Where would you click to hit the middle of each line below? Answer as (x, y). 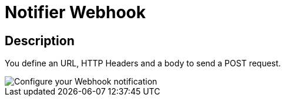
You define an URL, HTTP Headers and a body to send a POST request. (143, 63)
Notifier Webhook (76, 12)
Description (40, 41)
